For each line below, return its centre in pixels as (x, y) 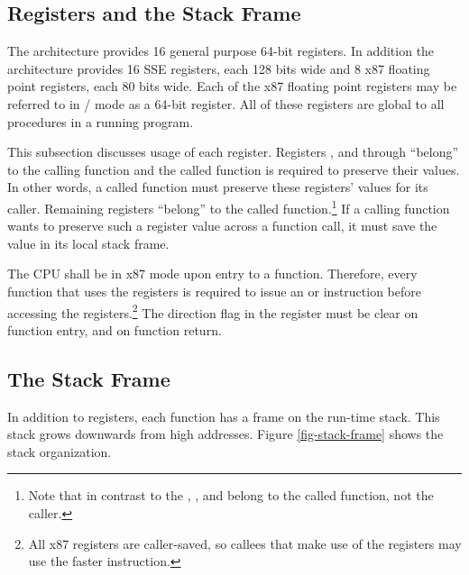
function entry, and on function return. (115, 329)
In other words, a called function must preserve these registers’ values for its (218, 187)
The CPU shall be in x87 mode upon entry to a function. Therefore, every (212, 274)
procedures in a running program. (101, 121)
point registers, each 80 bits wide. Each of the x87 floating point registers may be (232, 86)
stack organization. (60, 451)
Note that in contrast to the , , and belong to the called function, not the (231, 495)
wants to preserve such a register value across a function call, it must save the (222, 226)
